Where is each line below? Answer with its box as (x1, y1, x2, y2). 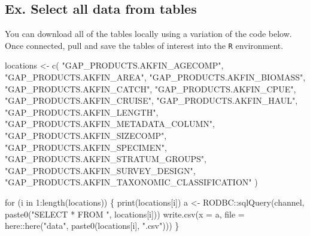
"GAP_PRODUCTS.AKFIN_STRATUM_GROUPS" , (5, 153, 207, 165)
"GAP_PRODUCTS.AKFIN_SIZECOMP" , (5, 129, 167, 142)
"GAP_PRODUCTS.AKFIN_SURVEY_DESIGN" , (5, 164, 196, 176)
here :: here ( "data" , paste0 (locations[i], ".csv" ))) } (5, 219, 180, 232)
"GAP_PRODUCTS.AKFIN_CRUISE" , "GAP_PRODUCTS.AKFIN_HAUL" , (5, 94, 298, 107)
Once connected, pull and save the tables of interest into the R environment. (5, 39, 284, 51)
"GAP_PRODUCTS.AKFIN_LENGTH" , (5, 105, 159, 118)
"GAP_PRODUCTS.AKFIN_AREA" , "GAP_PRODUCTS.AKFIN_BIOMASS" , (5, 71, 306, 83)
